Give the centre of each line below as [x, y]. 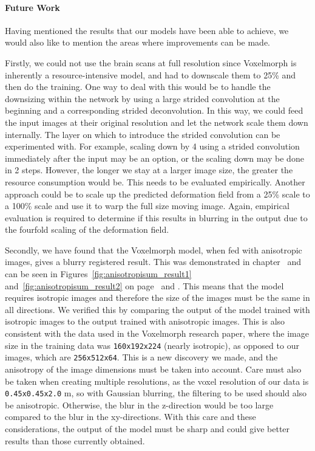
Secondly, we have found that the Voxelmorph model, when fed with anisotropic [154, 250]
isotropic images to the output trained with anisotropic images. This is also [145, 321]
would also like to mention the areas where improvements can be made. [138, 42]
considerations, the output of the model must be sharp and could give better [147, 428]
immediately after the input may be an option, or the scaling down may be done [154, 158]
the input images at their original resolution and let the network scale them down [157, 122]
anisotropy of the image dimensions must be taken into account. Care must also [153, 369]
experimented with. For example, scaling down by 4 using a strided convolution [152, 146]
